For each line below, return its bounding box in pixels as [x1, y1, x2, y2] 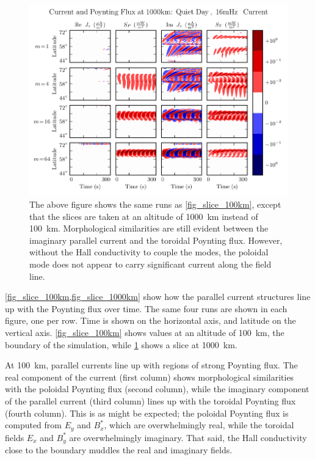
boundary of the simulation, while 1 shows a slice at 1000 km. [5, 338, 237, 351]
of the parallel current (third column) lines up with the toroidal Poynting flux [5, 394, 296, 407]
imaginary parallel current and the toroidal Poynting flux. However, [29, 233, 283, 246]
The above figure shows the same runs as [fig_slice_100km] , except [29, 198, 281, 211]
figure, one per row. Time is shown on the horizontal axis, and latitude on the [5, 314, 296, 327]
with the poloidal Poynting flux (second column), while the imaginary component [5, 382, 310, 395]
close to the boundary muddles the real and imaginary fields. [5, 444, 233, 456]
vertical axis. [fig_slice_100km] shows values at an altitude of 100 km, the [5, 326, 284, 338]
